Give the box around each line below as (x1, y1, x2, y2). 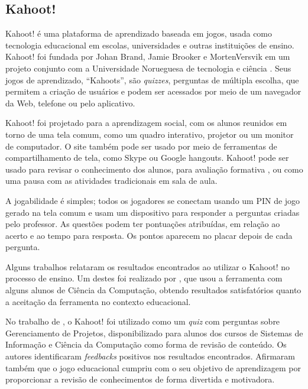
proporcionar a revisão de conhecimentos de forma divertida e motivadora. (5, 373, 275, 385)
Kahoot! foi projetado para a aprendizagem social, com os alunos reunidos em (5, 116, 287, 129)
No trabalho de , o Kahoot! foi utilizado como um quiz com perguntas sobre (5, 315, 280, 328)
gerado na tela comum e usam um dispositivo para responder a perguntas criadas (5, 206, 300, 218)
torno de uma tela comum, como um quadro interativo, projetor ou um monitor (5, 128, 294, 140)
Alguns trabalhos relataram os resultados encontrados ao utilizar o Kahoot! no (5, 260, 290, 273)
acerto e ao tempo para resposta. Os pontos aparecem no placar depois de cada (5, 229, 293, 241)
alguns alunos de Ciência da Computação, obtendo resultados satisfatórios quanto (5, 284, 301, 296)
